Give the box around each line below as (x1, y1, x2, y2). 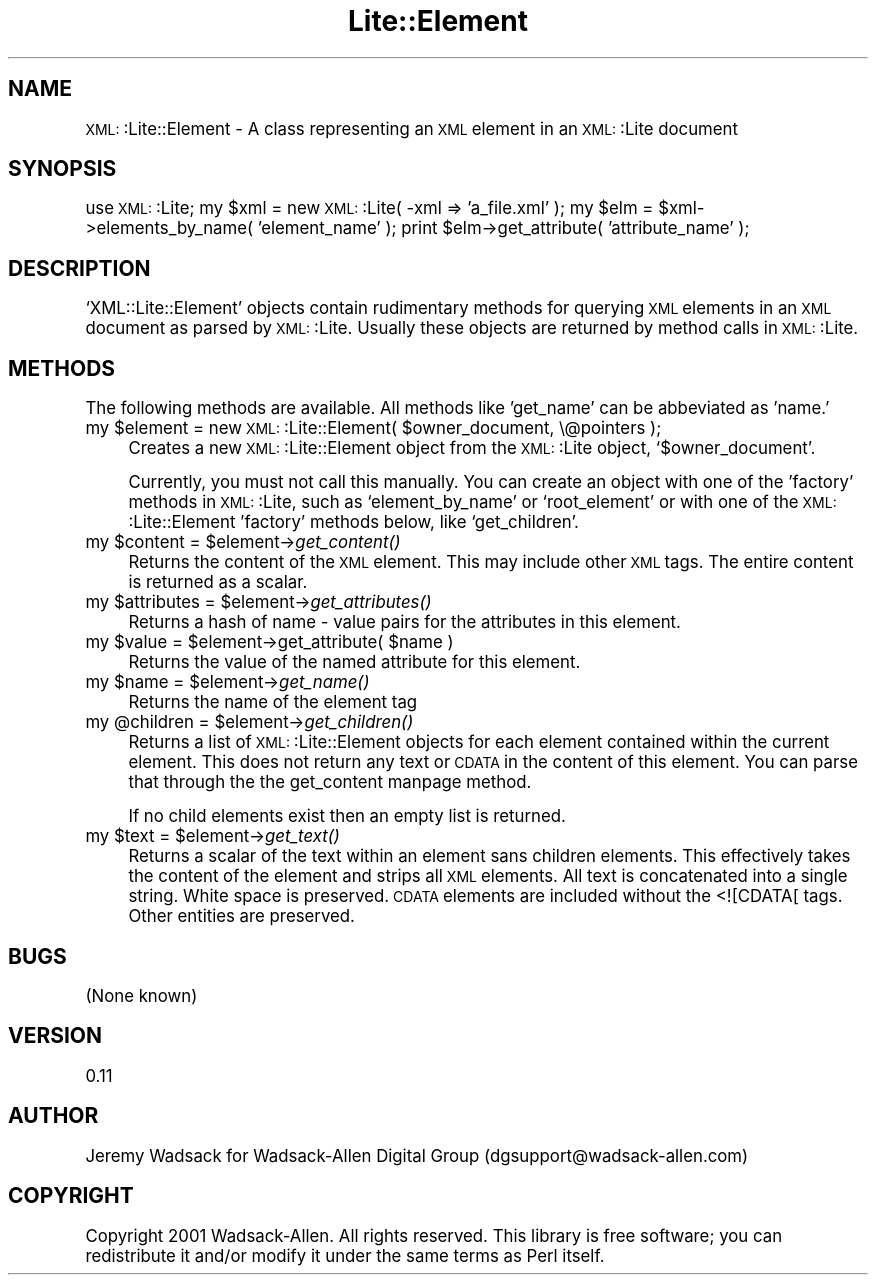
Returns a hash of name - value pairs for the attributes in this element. (128, 612, 681, 633)
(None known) (85, 985, 198, 1006)
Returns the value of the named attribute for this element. (128, 652, 581, 673)
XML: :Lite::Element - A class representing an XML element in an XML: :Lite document (85, 118, 738, 139)
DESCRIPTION (8, 255, 151, 281)
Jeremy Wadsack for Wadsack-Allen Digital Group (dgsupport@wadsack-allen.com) (85, 1145, 749, 1166)
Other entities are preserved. (128, 906, 355, 927)
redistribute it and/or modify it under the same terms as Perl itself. (85, 1245, 605, 1266)
